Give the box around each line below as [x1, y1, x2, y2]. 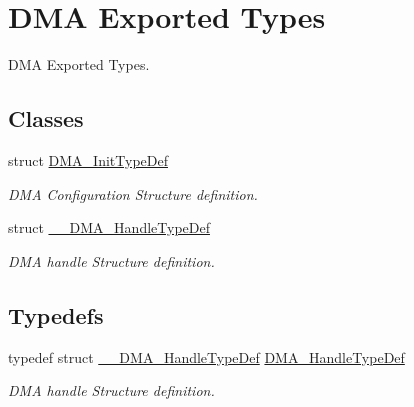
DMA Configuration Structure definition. [8, 183, 258, 204]
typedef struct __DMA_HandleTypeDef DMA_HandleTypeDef [8, 346, 405, 367]
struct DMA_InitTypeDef [8, 149, 168, 170]
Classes [8, 103, 84, 134]
